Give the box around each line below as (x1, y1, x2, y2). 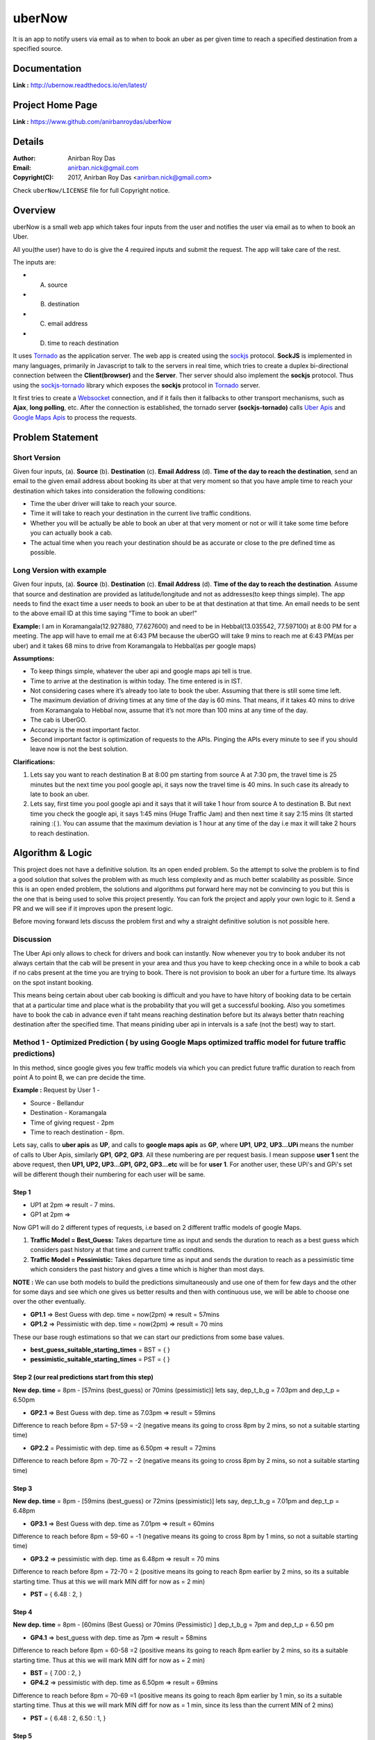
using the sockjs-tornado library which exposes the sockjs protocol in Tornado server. (12, 381, 260, 389)
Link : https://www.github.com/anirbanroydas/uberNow (12, 117, 172, 125)
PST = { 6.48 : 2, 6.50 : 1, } (30, 1714, 106, 1722)
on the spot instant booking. (12, 978, 94, 986)
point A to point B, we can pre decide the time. (12, 1073, 146, 1082)
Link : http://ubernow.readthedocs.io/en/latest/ (12, 81, 147, 89)
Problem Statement (12, 432, 99, 443)
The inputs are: (12, 258, 56, 266)
